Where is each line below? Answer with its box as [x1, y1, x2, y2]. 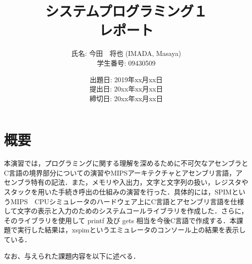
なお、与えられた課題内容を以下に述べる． [4, 250, 140, 261]
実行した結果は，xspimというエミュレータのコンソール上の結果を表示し [17, 225, 246, 235]
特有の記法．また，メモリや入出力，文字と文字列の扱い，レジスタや [31, 177, 249, 187]
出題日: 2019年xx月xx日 [89, 74, 163, 84]
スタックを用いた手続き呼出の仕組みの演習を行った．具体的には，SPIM [4, 187, 232, 196]
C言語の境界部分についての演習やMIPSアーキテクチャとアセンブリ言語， [4, 167, 236, 177]
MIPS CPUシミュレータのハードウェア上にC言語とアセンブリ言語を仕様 [10, 196, 244, 206]
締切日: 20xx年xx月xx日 [89, 93, 163, 103]
